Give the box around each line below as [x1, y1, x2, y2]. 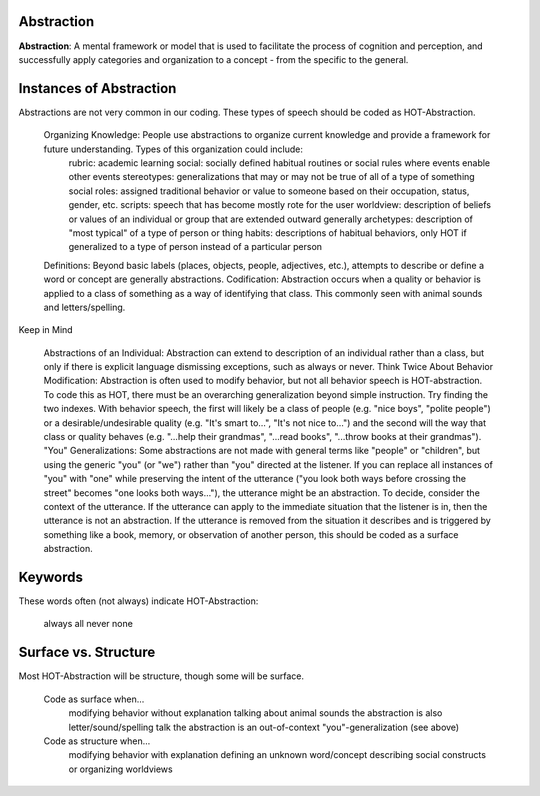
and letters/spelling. [43, 301, 126, 313]
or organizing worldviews [68, 763, 174, 775]
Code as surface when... [43, 693, 145, 705]
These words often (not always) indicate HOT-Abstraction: [18, 595, 259, 607]
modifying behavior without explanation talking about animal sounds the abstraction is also [68, 707, 443, 719]
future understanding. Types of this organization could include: [43, 143, 304, 155]
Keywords [18, 568, 84, 585]
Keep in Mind [18, 324, 74, 336]
